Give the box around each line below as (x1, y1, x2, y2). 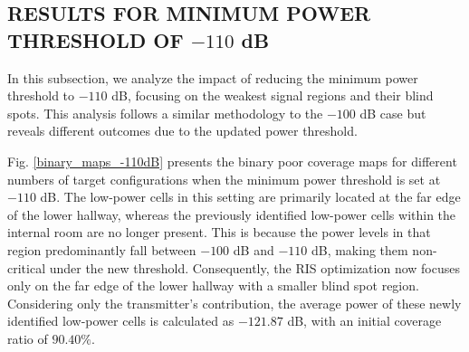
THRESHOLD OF (7, 25, 184, 53)
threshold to (7, 86, 75, 105)
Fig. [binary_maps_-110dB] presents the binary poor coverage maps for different (7, 151, 457, 170)
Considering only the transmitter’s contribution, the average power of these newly (7, 293, 462, 312)
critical (7, 258, 46, 277)
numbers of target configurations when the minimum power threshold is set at (7, 169, 441, 188)
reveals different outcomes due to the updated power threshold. (7, 121, 358, 140)
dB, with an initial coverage (287, 311, 442, 330)
